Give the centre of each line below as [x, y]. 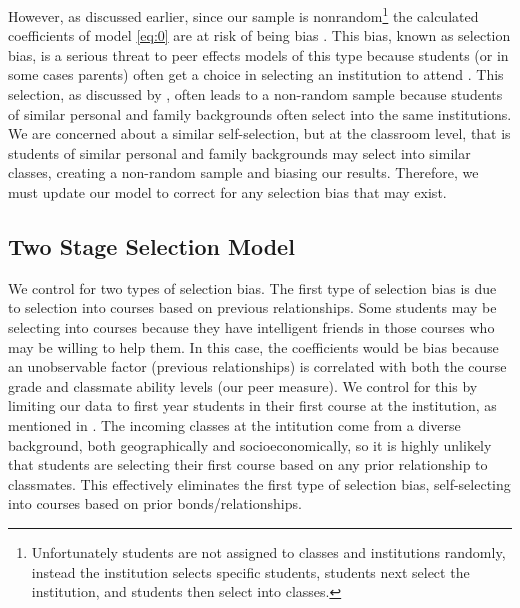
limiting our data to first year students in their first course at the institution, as [252, 405]
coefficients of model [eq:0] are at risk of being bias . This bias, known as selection [259, 35]
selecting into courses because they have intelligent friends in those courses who [251, 326]
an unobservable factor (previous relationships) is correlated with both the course [257, 366]
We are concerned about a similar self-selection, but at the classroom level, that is [259, 133]
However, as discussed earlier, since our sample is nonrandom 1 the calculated [243, 14]
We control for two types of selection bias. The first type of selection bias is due [252, 287]
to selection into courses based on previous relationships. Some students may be [252, 307]
